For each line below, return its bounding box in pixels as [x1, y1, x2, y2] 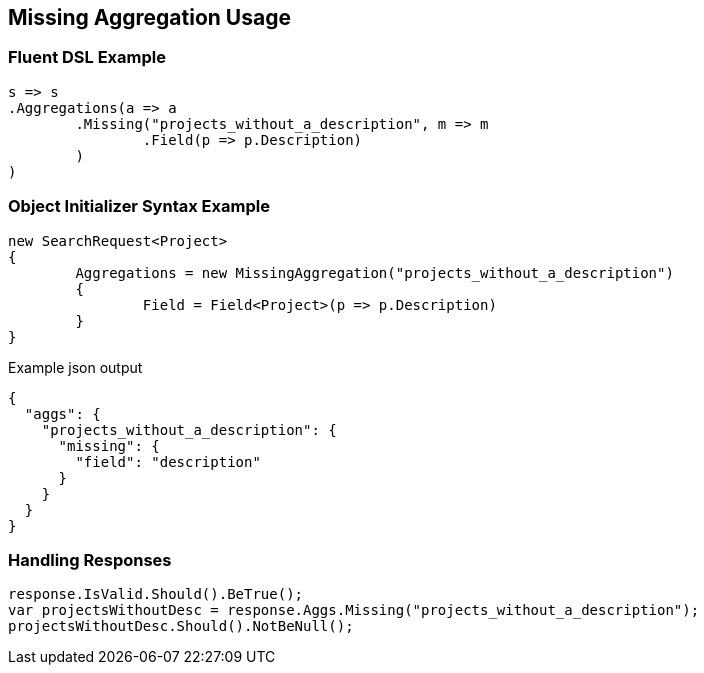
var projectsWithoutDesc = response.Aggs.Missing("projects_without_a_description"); [8, 602, 700, 619]
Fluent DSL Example [8, 47, 166, 68]
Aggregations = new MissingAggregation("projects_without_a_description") [75, 264, 674, 281]
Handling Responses [8, 549, 172, 570]
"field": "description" [75, 453, 261, 470]
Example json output [8, 358, 143, 376]
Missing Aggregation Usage [8, 5, 291, 30]
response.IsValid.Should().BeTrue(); [8, 586, 304, 603]
